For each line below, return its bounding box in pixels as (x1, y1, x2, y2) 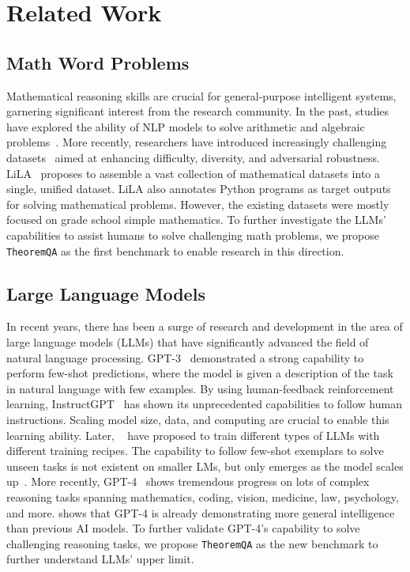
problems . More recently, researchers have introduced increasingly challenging (6, 134, 387, 150)
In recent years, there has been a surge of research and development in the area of (6, 318, 403, 335)
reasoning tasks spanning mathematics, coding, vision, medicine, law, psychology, (6, 488, 399, 505)
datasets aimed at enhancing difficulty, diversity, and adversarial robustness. (6, 149, 380, 165)
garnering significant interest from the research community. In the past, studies (6, 103, 389, 119)
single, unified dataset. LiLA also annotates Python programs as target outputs (6, 180, 391, 197)
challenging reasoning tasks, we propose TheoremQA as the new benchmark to (6, 535, 378, 551)
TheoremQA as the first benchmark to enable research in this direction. (6, 242, 344, 259)
